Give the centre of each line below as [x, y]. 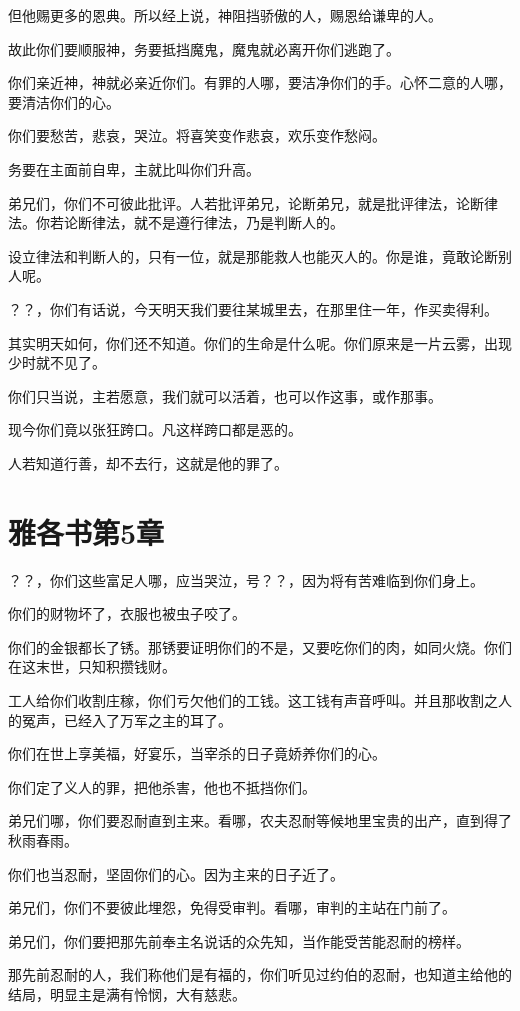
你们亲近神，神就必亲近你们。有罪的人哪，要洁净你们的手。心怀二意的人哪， [260, 82]
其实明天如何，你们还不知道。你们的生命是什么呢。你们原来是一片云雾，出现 [260, 342]
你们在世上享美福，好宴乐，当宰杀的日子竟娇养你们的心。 [197, 753]
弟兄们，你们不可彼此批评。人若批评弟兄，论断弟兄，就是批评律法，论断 [246, 202]
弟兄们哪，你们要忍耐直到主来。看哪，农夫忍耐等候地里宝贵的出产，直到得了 [260, 820]
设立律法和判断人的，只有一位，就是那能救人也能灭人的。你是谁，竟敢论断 [253, 255]
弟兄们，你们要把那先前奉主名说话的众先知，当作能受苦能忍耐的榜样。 [239, 940]
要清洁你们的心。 [64, 101]
